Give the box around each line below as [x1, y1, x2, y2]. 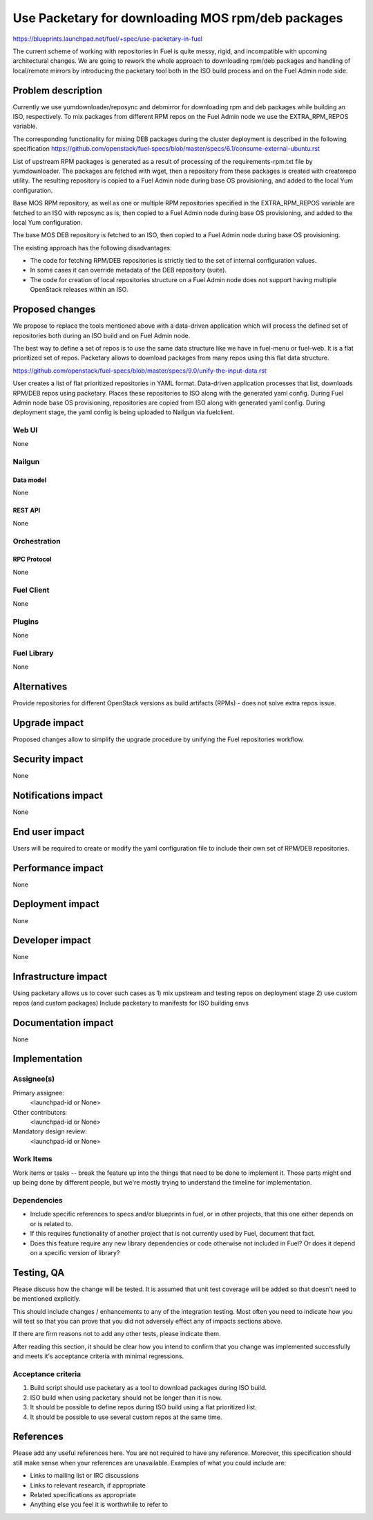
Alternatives [12, 680, 68, 692]
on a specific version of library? [30, 1248, 120, 1257]
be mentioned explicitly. [12, 1295, 81, 1303]
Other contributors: [12, 1108, 68, 1116]
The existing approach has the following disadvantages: [12, 243, 172, 252]
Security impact [12, 753, 84, 765]
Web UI [12, 425, 38, 435]
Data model [12, 476, 47, 484]
